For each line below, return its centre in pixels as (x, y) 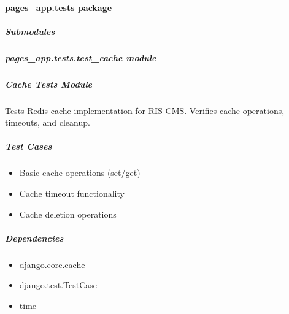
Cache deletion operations (68, 214)
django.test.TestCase (58, 285)
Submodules (30, 31)
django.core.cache (52, 264)
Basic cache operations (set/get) (80, 173)
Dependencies (34, 238)
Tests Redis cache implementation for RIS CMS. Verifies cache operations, (145, 110)
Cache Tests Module (49, 84)
